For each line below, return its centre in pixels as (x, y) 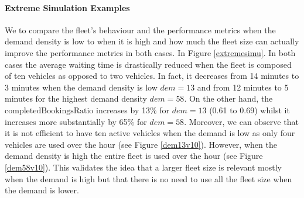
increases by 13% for (133, 110)
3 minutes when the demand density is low (81, 87)
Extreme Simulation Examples (67, 7)
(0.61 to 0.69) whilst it (250, 110)
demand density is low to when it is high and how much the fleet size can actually (152, 41)
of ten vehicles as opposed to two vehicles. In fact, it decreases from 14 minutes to (152, 76)
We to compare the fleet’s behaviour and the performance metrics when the (140, 29)
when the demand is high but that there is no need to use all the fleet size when (148, 178)
